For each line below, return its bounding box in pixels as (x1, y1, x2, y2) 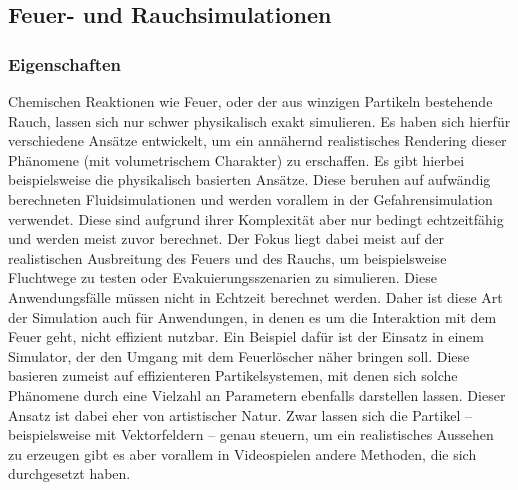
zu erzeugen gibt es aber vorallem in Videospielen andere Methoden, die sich (8, 443, 477, 464)
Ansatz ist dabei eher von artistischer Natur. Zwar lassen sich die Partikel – (8, 404, 473, 425)
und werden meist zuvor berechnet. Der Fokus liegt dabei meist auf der (8, 228, 444, 249)
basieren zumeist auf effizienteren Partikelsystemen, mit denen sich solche (8, 365, 458, 386)
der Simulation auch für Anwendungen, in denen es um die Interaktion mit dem (8, 306, 497, 327)
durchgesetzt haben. (8, 463, 131, 484)
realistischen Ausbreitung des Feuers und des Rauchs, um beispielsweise (8, 247, 447, 268)
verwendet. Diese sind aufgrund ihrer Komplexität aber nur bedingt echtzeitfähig (8, 208, 504, 229)
